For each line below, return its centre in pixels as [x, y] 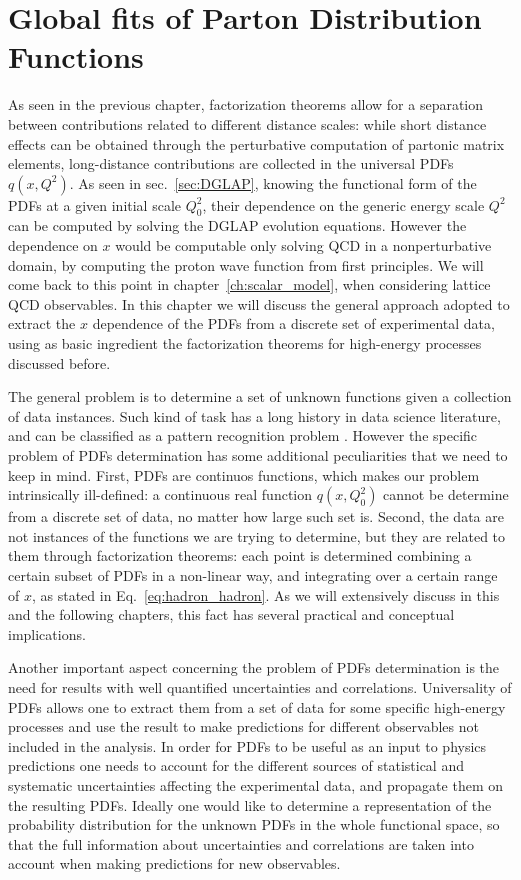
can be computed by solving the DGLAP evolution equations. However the [237, 225]
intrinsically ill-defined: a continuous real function [160, 494]
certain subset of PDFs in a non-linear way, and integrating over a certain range [253, 574]
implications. [47, 633]
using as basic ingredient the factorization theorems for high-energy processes [245, 343]
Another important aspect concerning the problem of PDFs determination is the [254, 667]
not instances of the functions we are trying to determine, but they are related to [257, 535]
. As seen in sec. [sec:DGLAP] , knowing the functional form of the [273, 182]
